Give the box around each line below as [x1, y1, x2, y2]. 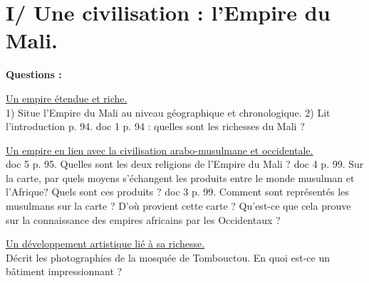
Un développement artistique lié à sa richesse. [6, 236, 205, 251]
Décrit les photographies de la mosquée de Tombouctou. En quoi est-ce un [6, 250, 330, 265]
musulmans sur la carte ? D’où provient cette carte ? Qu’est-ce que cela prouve [6, 198, 351, 213]
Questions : [6, 67, 62, 82]
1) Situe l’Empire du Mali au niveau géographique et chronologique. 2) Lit [6, 105, 331, 119]
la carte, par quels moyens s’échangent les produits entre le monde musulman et [6, 170, 355, 185]
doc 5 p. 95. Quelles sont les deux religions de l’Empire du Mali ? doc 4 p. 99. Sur [6, 156, 364, 171]
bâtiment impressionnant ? [6, 264, 123, 279]
